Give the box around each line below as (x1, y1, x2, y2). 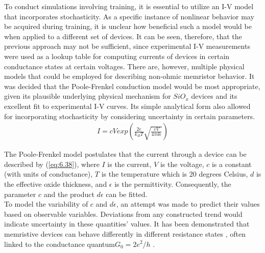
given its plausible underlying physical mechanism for (4, 91, 171, 101)
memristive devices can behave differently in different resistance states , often (4, 228, 246, 239)
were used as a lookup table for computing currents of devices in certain (4, 50, 230, 61)
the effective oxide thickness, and (4, 178, 107, 189)
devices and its (191, 91, 237, 101)
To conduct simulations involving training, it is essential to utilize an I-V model (4, 1, 254, 11)
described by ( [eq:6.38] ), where (4, 158, 100, 169)
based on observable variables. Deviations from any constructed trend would (4, 208, 243, 219)
